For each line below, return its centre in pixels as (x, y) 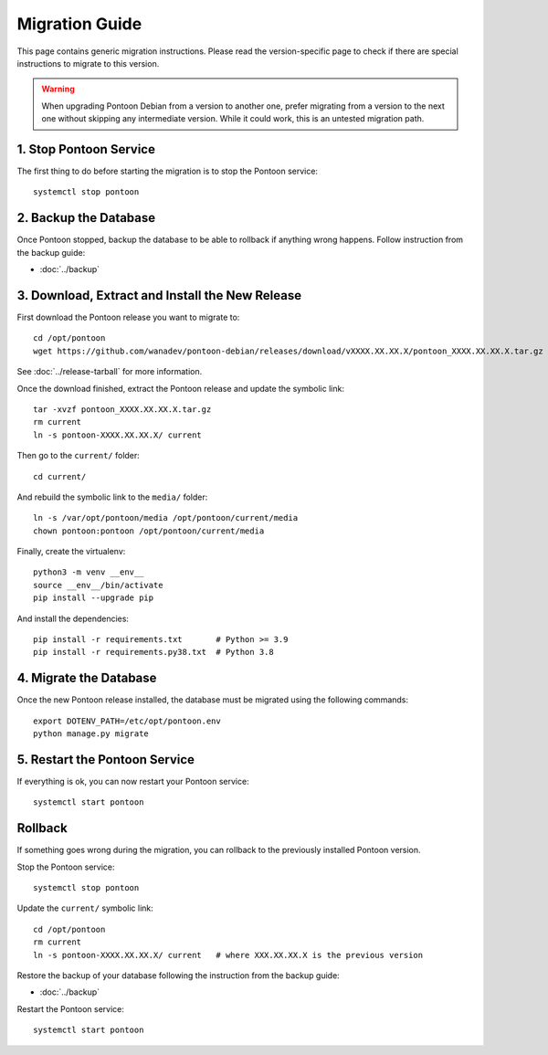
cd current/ (60, 476)
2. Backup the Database (86, 218)
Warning (58, 89)
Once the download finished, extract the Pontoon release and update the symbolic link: (180, 388)
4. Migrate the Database (87, 678)
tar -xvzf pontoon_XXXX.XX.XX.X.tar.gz (122, 409)
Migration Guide (79, 24)
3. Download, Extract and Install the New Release (159, 295)
